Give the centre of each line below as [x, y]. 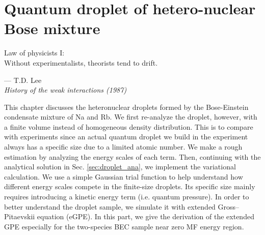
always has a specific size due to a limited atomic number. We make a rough [123, 147]
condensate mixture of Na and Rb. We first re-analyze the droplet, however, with [131, 117]
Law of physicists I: [34, 53]
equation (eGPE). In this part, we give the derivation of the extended [145, 216]
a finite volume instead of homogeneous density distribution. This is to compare [129, 126]
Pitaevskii [20, 216]
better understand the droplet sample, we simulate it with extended [110, 206]
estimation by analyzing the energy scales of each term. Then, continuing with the [132, 156]
